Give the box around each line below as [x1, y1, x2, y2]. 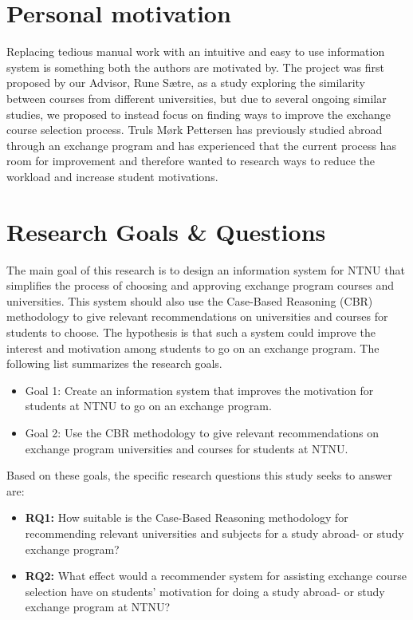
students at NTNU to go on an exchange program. [25, 397, 272, 414]
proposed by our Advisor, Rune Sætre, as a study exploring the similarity [6, 74, 366, 91]
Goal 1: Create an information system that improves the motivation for [25, 381, 374, 398]
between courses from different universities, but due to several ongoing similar [6, 89, 387, 106]
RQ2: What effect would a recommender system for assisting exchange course [25, 567, 407, 584]
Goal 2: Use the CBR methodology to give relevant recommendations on [25, 424, 380, 440]
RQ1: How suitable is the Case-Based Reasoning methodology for [25, 509, 348, 526]
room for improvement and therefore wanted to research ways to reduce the [6, 152, 376, 169]
